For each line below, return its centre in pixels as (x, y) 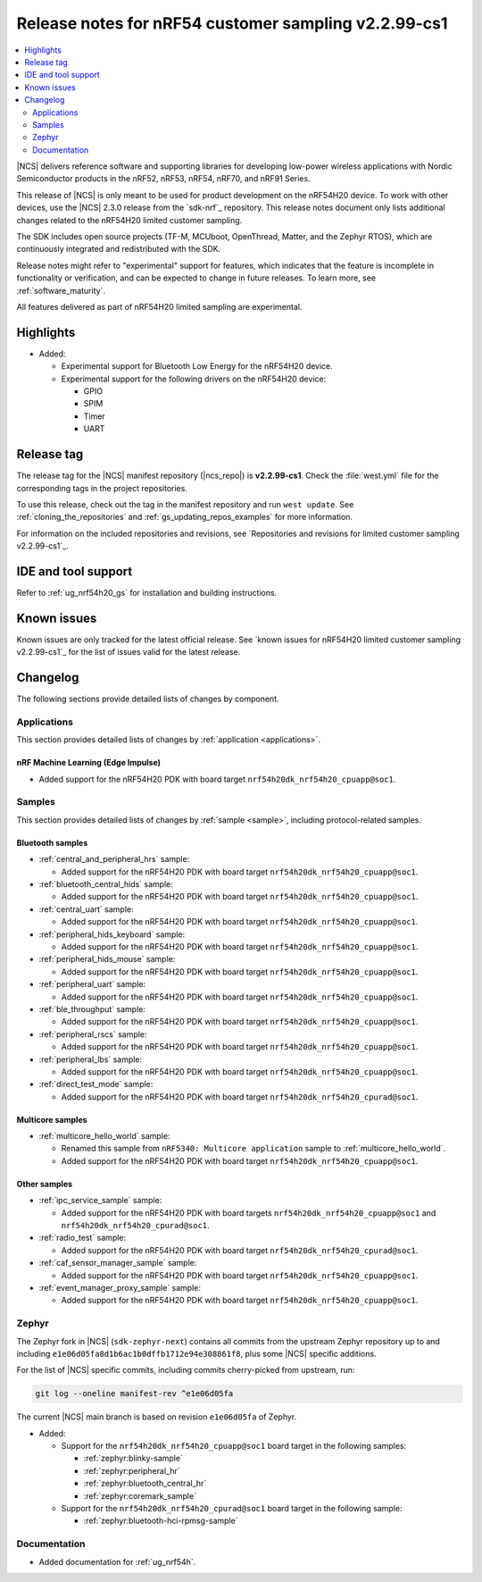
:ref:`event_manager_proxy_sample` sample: (120, 1287)
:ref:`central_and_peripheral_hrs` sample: (114, 859)
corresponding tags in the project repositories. (102, 488)
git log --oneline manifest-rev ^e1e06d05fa (134, 1394)
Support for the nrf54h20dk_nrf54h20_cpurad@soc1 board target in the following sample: (232, 1508)
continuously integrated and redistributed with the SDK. (119, 249)
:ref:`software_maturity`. (61, 290)
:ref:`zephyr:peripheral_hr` (132, 1470)
